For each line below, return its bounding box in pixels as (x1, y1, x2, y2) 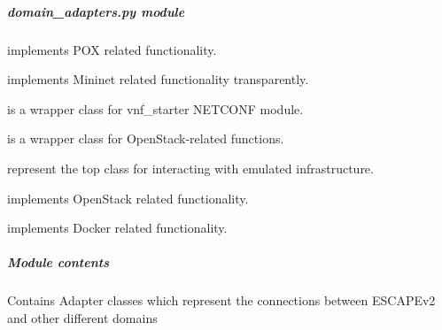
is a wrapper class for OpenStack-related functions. (7, 129, 284, 148)
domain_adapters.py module (7, 2, 185, 20)
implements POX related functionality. (7, 40, 217, 58)
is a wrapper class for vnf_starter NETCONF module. (7, 99, 304, 118)
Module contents (7, 253, 109, 272)
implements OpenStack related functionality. (7, 188, 249, 207)
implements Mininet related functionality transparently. (7, 70, 309, 88)
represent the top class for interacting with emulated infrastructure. (7, 158, 374, 177)
